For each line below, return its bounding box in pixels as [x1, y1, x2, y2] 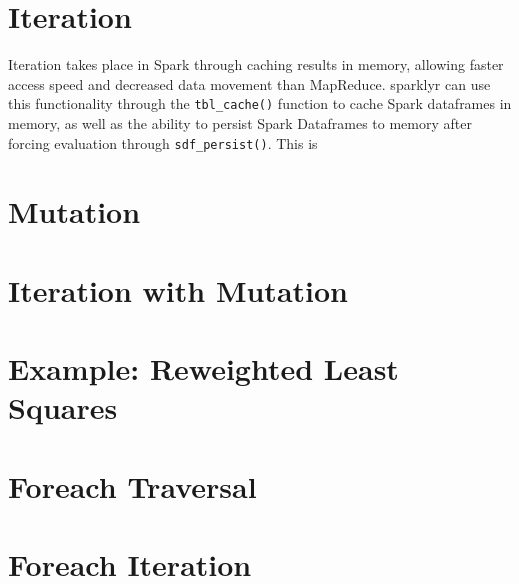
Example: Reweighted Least [8, 348, 399, 389]
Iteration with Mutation [8, 269, 348, 310]
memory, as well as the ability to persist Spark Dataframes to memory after [8, 112, 472, 133]
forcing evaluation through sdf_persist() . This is [8, 132, 318, 153]
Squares [8, 387, 118, 428]
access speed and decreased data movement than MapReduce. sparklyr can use [8, 73, 491, 94]
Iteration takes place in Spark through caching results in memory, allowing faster [8, 54, 504, 75]
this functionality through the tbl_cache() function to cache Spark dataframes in [8, 93, 512, 114]
